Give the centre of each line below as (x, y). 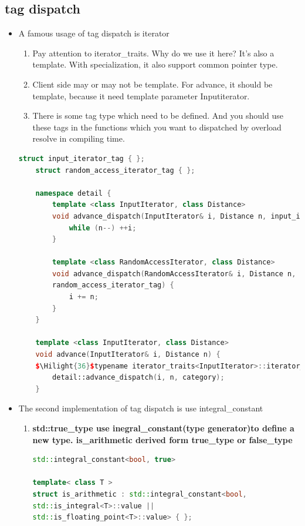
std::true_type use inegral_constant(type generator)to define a (163, 428)
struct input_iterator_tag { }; (82, 158)
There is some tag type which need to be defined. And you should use (158, 115)
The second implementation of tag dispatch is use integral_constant (141, 408)
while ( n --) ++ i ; (103, 228)
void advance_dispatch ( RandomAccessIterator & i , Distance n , (174, 274)
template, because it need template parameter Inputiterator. (141, 96)
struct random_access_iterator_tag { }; (115, 170)
